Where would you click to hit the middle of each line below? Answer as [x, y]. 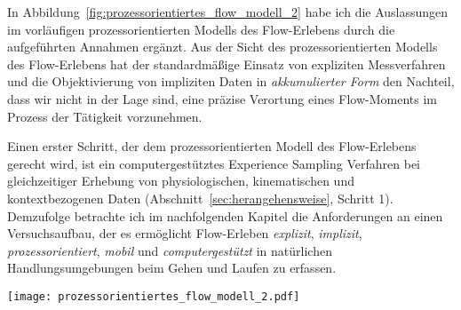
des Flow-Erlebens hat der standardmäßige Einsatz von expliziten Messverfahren [227, 64]
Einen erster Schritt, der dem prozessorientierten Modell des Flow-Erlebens [212, 146]
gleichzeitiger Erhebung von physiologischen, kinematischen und [181, 181]
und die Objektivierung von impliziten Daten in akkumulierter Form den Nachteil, [231, 81]
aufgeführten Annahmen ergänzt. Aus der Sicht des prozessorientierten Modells [223, 47]
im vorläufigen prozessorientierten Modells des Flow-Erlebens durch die [201, 29]
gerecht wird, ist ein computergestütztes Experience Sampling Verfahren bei [214, 163]
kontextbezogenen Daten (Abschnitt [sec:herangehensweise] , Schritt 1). [200, 198]
